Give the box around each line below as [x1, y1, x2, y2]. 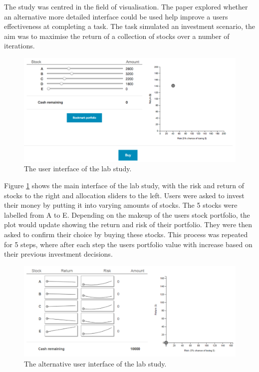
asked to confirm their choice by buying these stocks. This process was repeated [4, 229, 248, 239]
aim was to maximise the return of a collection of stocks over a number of [4, 30, 230, 41]
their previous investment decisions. [4, 249, 113, 259]
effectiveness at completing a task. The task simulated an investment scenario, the [4, 21, 255, 31]
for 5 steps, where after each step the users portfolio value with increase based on [4, 239, 253, 249]
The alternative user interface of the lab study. [24, 359, 167, 369]
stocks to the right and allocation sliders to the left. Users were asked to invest [4, 190, 245, 200]
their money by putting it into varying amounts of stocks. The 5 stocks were [4, 200, 238, 210]
